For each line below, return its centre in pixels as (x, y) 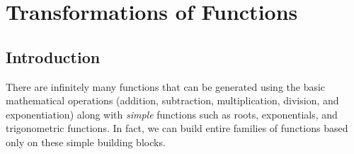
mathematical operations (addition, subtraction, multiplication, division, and (172, 100)
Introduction (53, 56)
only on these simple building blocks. (86, 142)
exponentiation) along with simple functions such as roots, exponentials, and (172, 114)
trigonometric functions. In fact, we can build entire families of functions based (177, 128)
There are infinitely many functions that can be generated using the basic (166, 86)
